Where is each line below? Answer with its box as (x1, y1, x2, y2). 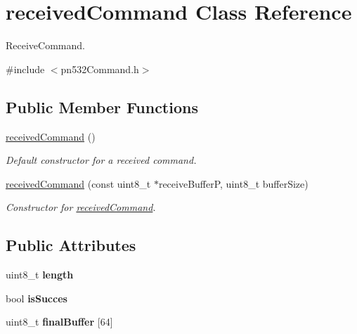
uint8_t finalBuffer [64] (6, 314, 113, 329)
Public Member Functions (6, 96, 198, 117)
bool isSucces (6, 290, 67, 305)
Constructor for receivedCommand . (6, 200, 156, 214)
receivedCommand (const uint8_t (6, 176, 151, 191)
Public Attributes (6, 234, 136, 256)
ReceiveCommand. (6, 38, 85, 53)
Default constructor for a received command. (6, 153, 197, 167)
